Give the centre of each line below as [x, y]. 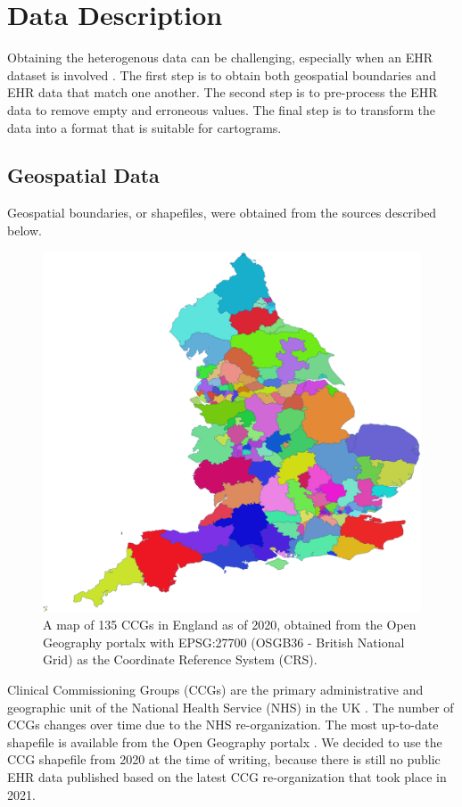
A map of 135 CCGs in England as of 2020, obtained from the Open [230, 625]
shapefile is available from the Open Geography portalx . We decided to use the [225, 741]
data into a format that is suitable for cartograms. [144, 127]
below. [25, 230]
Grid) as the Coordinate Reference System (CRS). [180, 659]
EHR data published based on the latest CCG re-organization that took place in [227, 776]
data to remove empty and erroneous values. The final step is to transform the [222, 109]
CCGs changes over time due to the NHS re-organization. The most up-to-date [223, 725]
